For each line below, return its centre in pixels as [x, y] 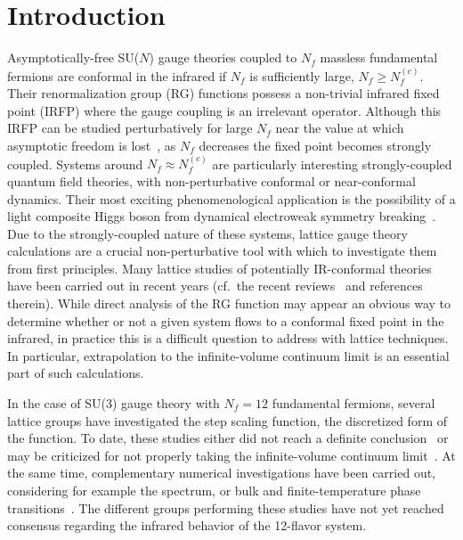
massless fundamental [379, 57]
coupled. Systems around [75, 164]
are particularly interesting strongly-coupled [332, 164]
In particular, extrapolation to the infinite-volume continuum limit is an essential [228, 355]
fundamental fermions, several [353, 403]
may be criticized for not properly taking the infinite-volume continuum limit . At [231, 455]
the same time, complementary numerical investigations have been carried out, [222, 473]
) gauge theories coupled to [223, 57]
